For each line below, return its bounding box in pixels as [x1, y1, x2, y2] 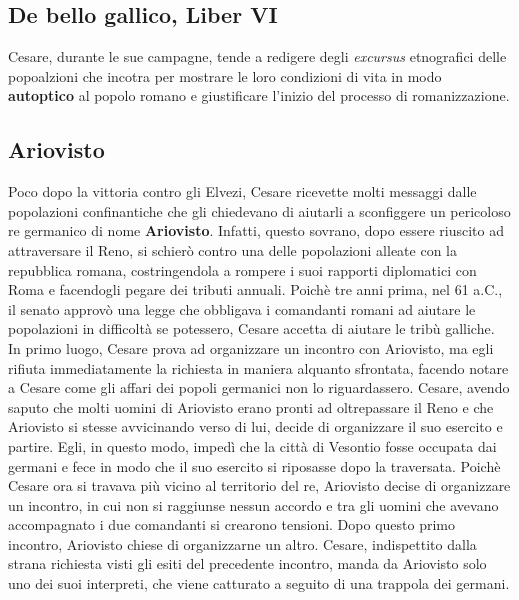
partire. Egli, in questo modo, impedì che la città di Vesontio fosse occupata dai [8, 435, 497, 456]
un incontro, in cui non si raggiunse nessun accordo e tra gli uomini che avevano [8, 494, 499, 515]
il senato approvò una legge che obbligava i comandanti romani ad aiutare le [8, 298, 476, 319]
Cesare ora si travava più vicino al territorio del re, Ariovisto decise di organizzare [8, 475, 511, 496]
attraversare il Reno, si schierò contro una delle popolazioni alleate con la [8, 239, 457, 260]
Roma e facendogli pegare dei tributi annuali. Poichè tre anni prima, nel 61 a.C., [8, 279, 503, 300]
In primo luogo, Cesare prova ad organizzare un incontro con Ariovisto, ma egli [8, 337, 494, 358]
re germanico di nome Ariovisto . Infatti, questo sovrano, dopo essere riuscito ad [8, 220, 504, 241]
